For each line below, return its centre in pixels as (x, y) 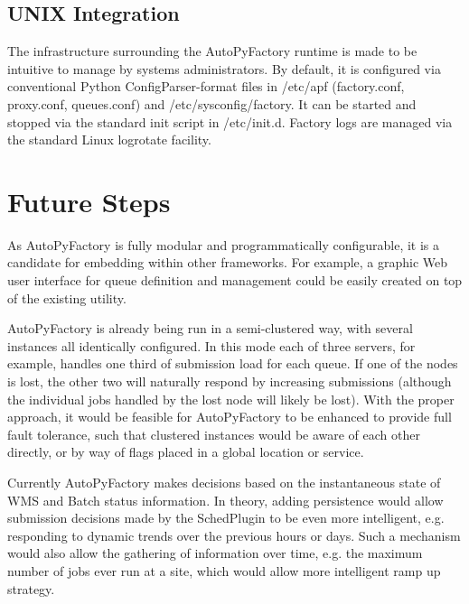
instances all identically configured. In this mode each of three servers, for (211, 345)
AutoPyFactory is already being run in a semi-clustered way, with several (210, 328)
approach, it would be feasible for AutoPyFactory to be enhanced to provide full (230, 417)
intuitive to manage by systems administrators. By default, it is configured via (224, 68)
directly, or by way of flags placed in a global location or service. (186, 452)
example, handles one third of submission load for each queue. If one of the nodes (233, 363)
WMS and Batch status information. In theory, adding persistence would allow (225, 500)
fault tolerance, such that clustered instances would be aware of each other (214, 434)
